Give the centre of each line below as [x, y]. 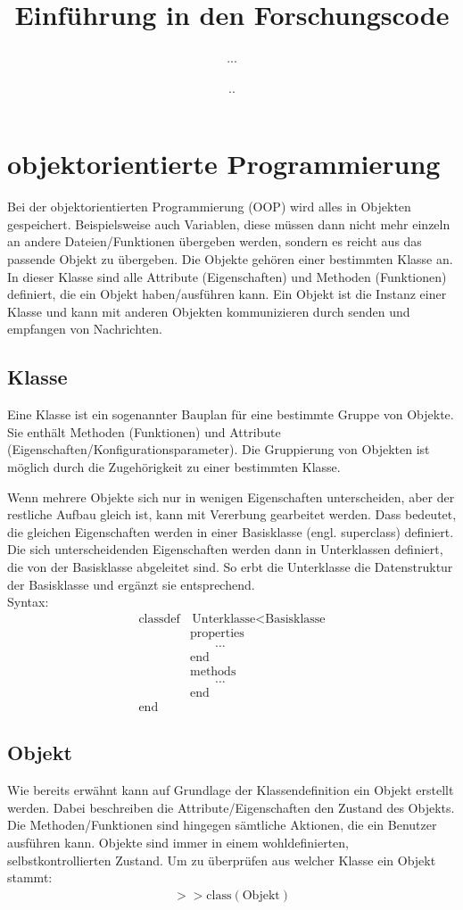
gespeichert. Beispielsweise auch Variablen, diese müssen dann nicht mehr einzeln [229, 223]
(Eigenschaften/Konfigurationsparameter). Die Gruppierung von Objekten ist [219, 449]
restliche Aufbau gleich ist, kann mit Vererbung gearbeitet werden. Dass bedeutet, [232, 514]
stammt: [30, 877]
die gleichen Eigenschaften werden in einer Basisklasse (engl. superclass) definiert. [231, 531]
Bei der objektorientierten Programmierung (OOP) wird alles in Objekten [209, 207]
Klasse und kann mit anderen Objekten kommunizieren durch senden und [209, 311]
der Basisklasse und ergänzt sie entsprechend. [131, 584]
